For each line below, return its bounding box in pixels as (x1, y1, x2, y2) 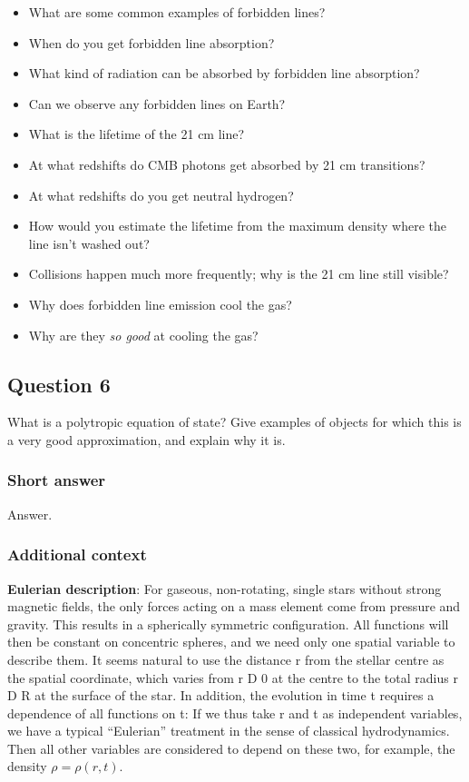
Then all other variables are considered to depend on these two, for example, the (7, 738, 455, 757)
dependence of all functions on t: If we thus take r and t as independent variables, (7, 703, 463, 722)
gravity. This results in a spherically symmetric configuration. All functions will (7, 614, 449, 633)
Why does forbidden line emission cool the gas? (28, 294, 292, 313)
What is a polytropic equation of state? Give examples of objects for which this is (7, 412, 462, 431)
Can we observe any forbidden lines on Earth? (28, 94, 286, 113)
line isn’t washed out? (28, 233, 150, 252)
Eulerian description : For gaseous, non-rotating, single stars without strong (7, 579, 442, 598)
